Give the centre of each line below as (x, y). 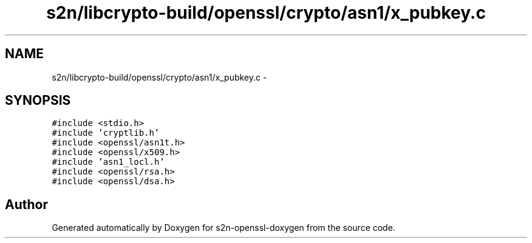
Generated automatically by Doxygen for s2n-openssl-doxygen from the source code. (223, 228)
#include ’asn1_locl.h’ (108, 162)
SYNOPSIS (38, 101)
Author (26, 204)
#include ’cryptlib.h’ (106, 133)
